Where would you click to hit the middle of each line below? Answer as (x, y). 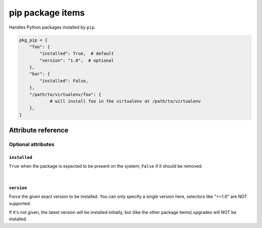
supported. (20, 203)
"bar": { (40, 74)
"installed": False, (64, 81)
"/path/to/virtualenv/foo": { (65, 94)
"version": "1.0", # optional (77, 60)
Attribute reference (39, 131)
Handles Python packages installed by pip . (52, 27)
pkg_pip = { (33, 40)
